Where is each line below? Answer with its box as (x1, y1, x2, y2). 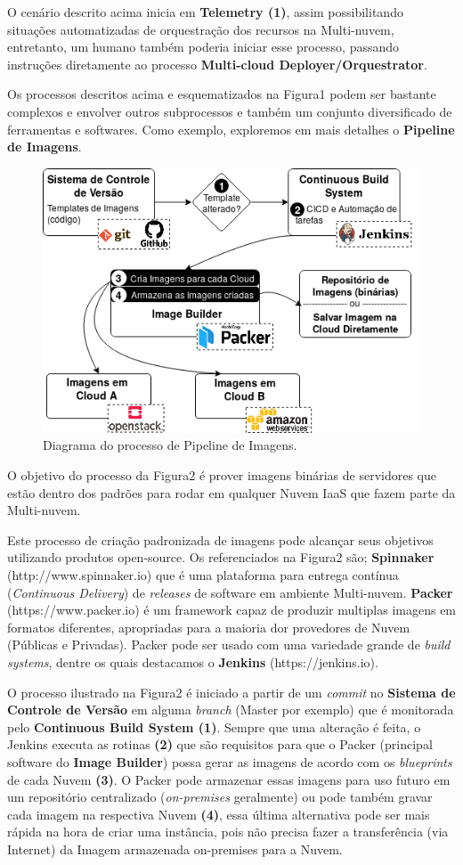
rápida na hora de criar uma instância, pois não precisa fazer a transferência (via (7, 822, 449, 841)
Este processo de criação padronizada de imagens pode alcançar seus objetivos (7, 530, 434, 549)
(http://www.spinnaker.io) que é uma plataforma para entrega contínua (7, 566, 399, 584)
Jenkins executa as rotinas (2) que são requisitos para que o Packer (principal (7, 735, 433, 754)
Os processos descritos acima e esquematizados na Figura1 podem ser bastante (7, 85, 436, 103)
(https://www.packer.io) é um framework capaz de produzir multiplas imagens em (7, 600, 457, 619)
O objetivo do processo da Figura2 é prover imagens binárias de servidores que (7, 466, 436, 485)
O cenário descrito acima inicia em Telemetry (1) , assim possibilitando (7, 3, 403, 20)
